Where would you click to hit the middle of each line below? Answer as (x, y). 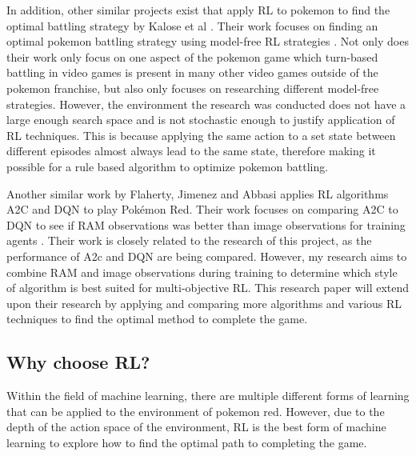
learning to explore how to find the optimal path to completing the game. (187, 442)
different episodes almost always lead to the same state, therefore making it (191, 151)
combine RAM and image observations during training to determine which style (202, 272)
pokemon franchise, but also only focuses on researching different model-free (193, 88)
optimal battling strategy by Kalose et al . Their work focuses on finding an (192, 25)
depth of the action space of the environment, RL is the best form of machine (196, 427)
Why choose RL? (78, 362)
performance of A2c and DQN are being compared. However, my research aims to (207, 256)
